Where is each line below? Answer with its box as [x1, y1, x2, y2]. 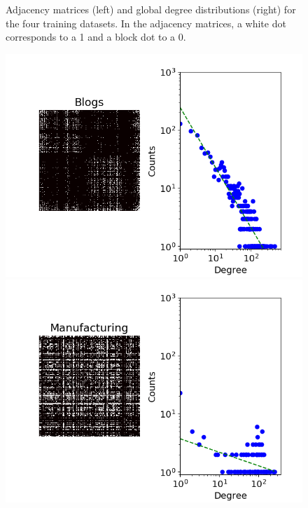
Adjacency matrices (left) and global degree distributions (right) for [6, 2, 296, 16]
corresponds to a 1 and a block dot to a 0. [6, 29, 186, 44]
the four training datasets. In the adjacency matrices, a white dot [6, 15, 286, 30]
